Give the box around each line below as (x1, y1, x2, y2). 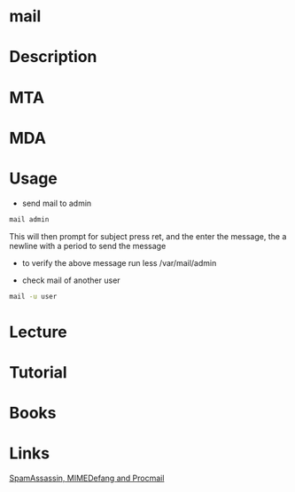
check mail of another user (21, 275, 121, 285)
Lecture (9, 322, 68, 342)
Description (9, 47, 97, 67)
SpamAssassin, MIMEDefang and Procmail (9, 472, 165, 483)
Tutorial (9, 362, 68, 382)
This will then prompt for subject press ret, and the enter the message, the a (9, 230, 287, 241)
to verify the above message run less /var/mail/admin (21, 257, 217, 268)
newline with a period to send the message (9, 240, 167, 251)
